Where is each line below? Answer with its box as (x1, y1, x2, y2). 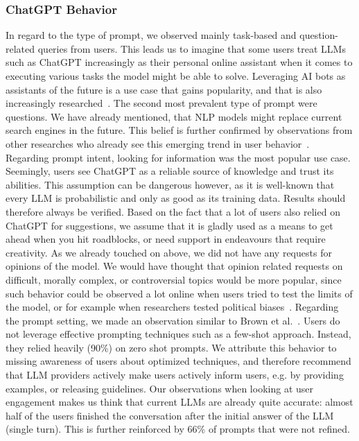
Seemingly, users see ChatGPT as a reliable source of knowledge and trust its (6, 164, 334, 178)
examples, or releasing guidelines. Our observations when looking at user (6, 381, 313, 395)
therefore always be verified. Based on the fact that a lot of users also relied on (6, 204, 340, 218)
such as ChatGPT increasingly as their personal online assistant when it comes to (6, 55, 353, 69)
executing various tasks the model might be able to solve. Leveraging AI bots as (6, 69, 346, 83)
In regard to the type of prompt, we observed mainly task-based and (6, 28, 297, 42)
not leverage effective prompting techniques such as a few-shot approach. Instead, (6, 327, 351, 341)
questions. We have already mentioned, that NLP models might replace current (6, 109, 342, 123)
